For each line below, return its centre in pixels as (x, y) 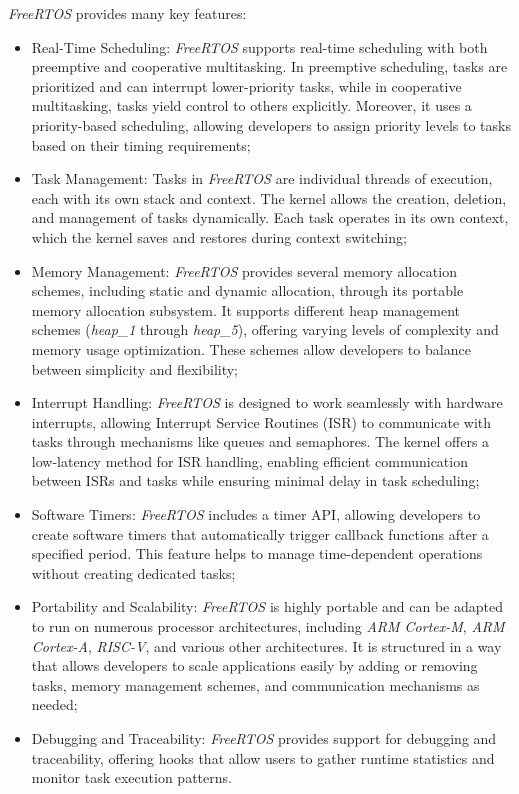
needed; (54, 704)
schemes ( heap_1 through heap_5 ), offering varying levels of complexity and (265, 329)
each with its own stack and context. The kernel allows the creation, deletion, (269, 197)
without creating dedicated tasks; (133, 572)
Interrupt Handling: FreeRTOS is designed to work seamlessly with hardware (267, 402)
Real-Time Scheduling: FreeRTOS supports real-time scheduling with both (259, 46)
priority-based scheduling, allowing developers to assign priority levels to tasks (271, 124)
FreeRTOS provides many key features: (127, 13)
